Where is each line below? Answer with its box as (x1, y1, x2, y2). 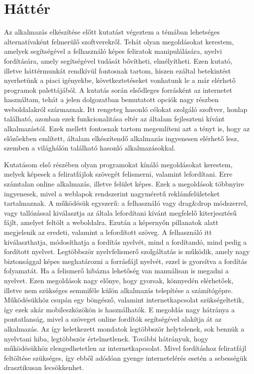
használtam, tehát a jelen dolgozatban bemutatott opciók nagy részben (4, 94, 219, 105)
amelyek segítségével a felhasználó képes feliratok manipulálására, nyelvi (4, 46, 222, 56)
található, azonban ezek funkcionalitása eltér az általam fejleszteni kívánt (4, 113, 225, 124)
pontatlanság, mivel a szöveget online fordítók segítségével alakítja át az (4, 314, 221, 324)
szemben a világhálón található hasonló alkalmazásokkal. (4, 143, 176, 153)
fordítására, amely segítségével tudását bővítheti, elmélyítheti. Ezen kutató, (4, 55, 232, 66)
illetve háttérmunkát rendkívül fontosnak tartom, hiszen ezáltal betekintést (4, 65, 231, 75)
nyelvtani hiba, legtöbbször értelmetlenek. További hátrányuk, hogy (4, 333, 209, 343)
